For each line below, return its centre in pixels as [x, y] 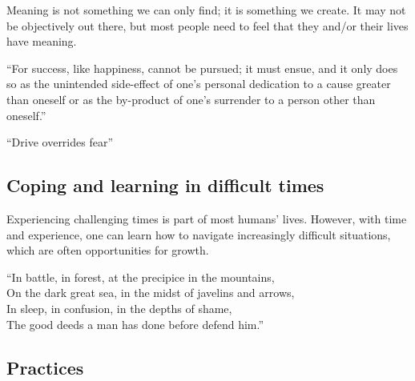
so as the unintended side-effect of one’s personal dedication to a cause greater [199, 84]
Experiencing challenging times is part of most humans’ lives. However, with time [207, 218]
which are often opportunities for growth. [108, 250]
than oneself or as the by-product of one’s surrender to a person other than [191, 99]
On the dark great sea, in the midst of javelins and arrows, [151, 293]
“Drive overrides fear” [60, 142]
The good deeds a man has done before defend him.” [135, 324]
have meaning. [42, 41]
